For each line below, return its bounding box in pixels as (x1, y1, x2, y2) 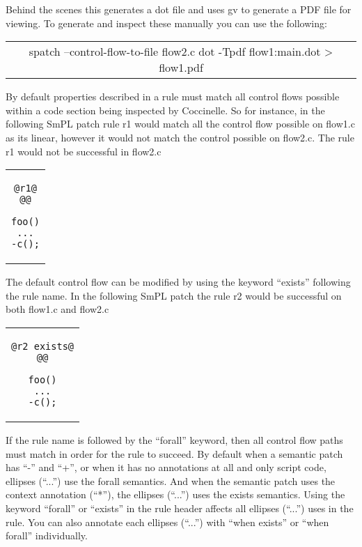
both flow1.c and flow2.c (6, 302, 109, 316)
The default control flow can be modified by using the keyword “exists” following (6, 275, 351, 289)
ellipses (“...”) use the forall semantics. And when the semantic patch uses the (6, 473, 336, 488)
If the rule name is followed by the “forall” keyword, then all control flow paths (6, 432, 343, 447)
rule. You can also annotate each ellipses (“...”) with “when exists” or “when (6, 514, 329, 529)
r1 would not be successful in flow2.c (6, 144, 162, 158)
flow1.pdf (159, 59, 203, 76)
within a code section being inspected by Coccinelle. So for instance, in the (6, 102, 325, 117)
